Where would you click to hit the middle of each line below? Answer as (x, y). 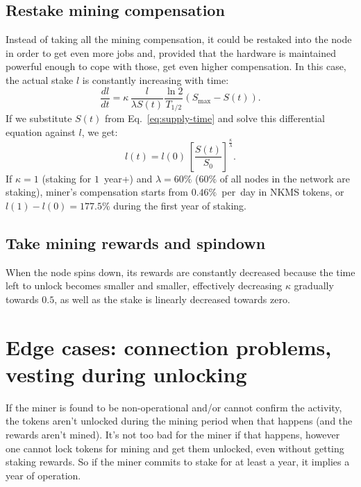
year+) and (128, 178)
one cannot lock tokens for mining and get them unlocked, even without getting (175, 448)
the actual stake (40, 79)
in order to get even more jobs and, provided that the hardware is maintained (171, 52)
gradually (314, 285)
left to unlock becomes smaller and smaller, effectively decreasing (144, 285)
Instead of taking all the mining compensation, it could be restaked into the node (179, 39)
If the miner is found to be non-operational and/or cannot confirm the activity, (174, 407)
